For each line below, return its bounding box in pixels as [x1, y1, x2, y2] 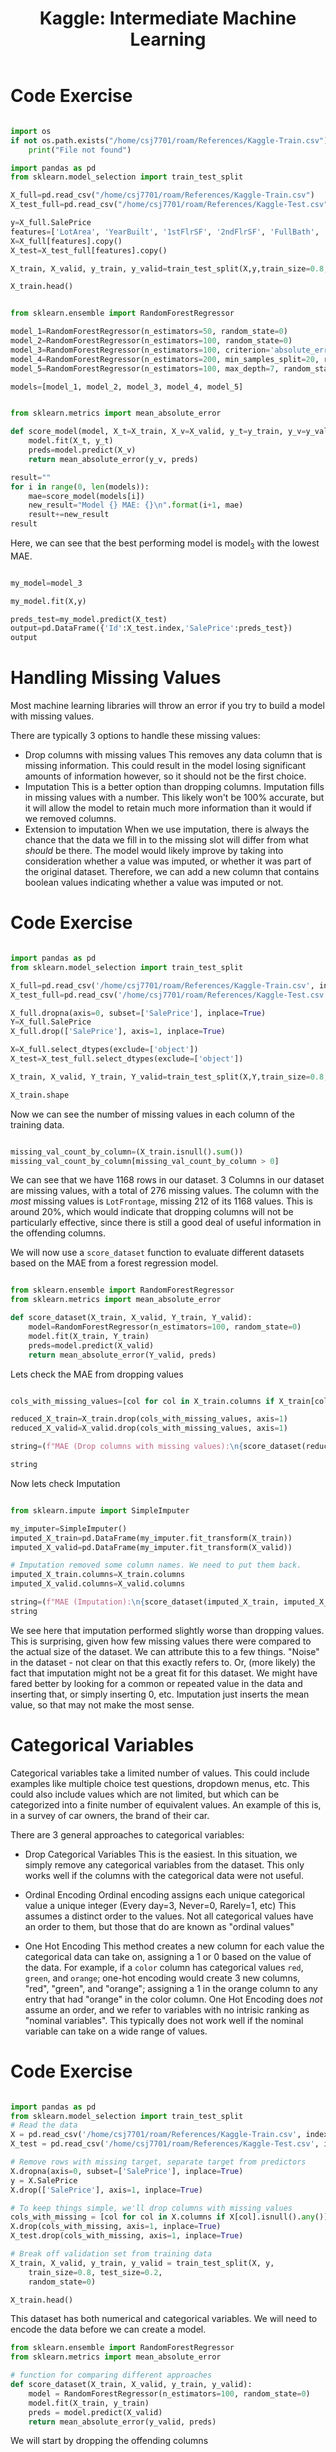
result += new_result [28, 510, 110, 520]
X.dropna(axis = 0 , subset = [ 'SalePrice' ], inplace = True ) [10, 2166, 244, 2176]
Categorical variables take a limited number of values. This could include [10, 1767, 310, 1779]
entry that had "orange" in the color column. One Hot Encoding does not [24, 1993, 323, 2005]
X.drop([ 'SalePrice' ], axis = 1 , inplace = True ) [10, 2185, 203, 2195]
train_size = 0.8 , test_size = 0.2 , [28, 2267, 163, 2277]
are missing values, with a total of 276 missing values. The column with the [10, 1185, 320, 1197]
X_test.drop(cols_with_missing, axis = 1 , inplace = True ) [10, 2231, 244, 2241]
